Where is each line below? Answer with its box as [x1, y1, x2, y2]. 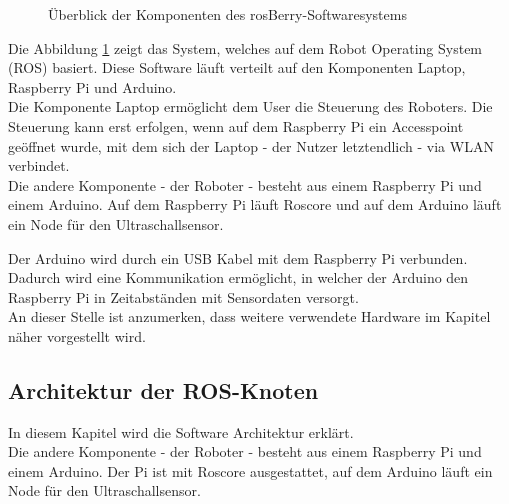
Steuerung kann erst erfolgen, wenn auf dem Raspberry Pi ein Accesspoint [8, 115, 464, 136]
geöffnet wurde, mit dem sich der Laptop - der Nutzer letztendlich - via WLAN [8, 135, 494, 156]
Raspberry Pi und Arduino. [8, 76, 177, 97]
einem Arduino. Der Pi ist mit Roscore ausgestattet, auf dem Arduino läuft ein [8, 460, 493, 481]
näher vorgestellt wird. [8, 325, 146, 346]
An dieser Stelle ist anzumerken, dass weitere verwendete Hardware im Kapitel [8, 306, 491, 327]
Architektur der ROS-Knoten [8, 374, 319, 405]
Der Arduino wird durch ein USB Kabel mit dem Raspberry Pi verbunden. [8, 247, 468, 268]
